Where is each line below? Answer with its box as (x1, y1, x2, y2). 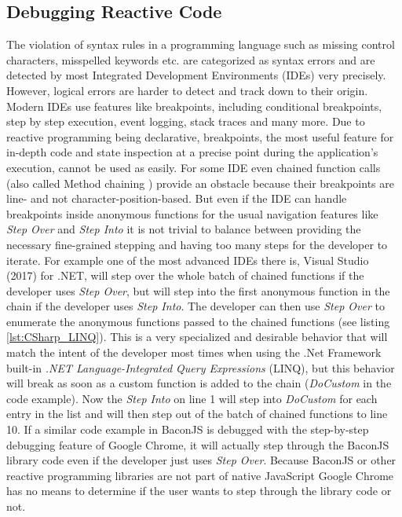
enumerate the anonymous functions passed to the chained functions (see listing (6, 313, 390, 329)
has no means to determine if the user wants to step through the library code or (6, 482, 392, 499)
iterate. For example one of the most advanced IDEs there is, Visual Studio (6, 251, 369, 268)
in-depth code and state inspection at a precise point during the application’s (6, 144, 378, 160)
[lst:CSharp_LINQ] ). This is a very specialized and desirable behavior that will (6, 328, 388, 345)
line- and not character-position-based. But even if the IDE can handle (6, 190, 347, 207)
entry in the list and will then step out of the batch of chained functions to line (6, 405, 388, 422)
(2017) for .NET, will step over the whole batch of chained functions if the (6, 267, 364, 284)
